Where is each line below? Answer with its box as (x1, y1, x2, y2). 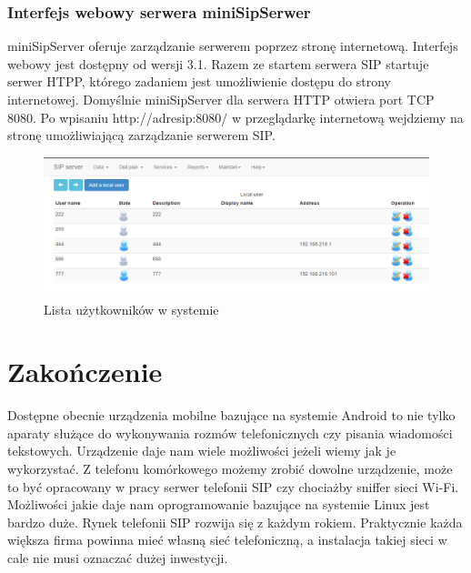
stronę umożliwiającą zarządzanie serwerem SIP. (7, 126, 276, 145)
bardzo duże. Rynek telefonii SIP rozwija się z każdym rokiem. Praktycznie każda (7, 512, 463, 531)
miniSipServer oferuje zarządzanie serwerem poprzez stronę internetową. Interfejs (7, 36, 458, 55)
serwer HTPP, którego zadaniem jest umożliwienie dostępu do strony (7, 72, 392, 91)
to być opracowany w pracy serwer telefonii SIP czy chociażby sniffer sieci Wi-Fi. (7, 477, 459, 496)
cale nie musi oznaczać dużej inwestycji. (7, 548, 228, 568)
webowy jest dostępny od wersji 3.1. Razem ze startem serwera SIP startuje (7, 54, 429, 73)
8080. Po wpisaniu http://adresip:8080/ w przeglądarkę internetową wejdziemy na (7, 107, 464, 126)
